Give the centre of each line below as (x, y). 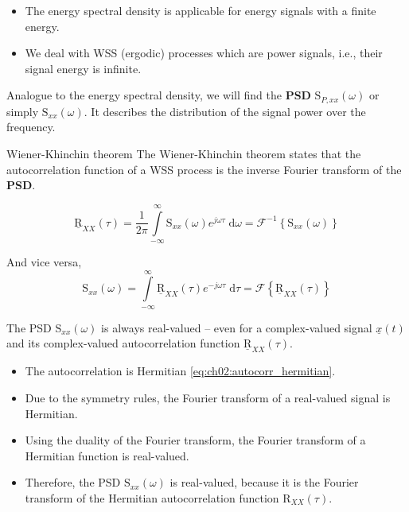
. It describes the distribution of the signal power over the (225, 111)
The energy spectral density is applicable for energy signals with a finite (201, 10)
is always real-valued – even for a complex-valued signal (237, 327)
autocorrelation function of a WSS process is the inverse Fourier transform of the (204, 169)
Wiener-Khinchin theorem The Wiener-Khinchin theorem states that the (184, 154)
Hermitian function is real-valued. (107, 455)
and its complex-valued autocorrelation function (123, 343)
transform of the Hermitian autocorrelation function (152, 497)
